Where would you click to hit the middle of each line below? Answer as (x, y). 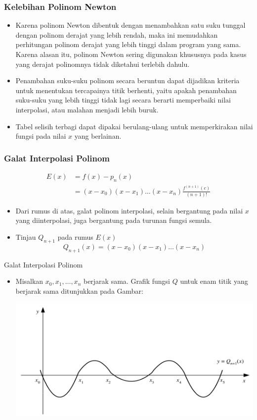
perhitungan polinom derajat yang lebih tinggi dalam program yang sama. (128, 44)
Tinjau (26, 237)
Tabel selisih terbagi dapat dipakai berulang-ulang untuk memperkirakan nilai (134, 126)
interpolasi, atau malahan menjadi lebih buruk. (87, 109)
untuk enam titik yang (214, 281)
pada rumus (75, 237)
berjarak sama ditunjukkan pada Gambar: (79, 290)
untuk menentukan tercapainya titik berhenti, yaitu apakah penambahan (126, 90)
